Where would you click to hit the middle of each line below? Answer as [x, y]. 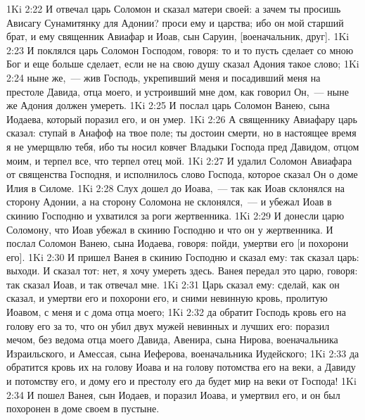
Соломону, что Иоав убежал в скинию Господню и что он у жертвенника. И [170, 229]
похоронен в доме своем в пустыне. [83, 408]
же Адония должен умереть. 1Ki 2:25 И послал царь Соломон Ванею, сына [168, 105]
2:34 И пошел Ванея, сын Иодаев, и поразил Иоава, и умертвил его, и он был [173, 394]
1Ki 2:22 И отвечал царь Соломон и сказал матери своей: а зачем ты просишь [174, 8]
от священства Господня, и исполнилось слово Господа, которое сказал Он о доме [182, 174]
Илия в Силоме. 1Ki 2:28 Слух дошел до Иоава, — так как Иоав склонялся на [175, 187]
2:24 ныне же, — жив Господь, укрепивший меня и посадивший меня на [164, 77]
